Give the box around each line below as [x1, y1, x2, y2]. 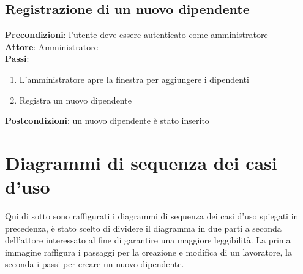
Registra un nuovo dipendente [19, 93, 132, 106]
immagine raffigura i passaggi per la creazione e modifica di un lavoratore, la [5, 245, 292, 258]
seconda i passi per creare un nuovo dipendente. [5, 257, 184, 270]
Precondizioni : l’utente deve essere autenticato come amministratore [5, 28, 268, 41]
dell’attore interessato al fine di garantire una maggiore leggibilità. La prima [5, 234, 291, 246]
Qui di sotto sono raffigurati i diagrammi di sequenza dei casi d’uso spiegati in [5, 210, 299, 223]
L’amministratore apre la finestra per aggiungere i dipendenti [19, 72, 249, 85]
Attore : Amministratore [5, 40, 98, 53]
